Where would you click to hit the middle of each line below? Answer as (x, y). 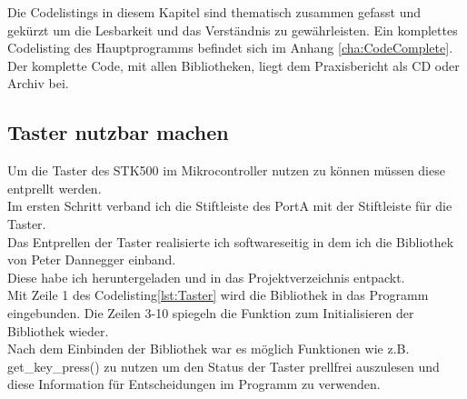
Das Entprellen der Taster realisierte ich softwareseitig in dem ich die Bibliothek (231, 241)
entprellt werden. (55, 188)
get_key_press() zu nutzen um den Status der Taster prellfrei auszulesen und (224, 366)
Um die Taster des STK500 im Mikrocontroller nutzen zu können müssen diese (226, 170)
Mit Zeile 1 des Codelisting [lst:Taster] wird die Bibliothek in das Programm (218, 295)
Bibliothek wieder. (58, 330)
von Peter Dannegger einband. (92, 259)
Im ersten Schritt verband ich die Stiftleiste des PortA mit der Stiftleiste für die (230, 206)
